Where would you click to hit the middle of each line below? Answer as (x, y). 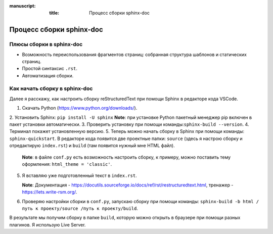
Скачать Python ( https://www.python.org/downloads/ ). (80, 108)
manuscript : (22, 6)
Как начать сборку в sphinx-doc (51, 88)
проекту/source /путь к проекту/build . (89, 208)
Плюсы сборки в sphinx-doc (46, 44)
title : (54, 13)
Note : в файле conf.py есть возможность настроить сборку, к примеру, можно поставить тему (126, 157)
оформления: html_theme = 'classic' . (67, 164)
